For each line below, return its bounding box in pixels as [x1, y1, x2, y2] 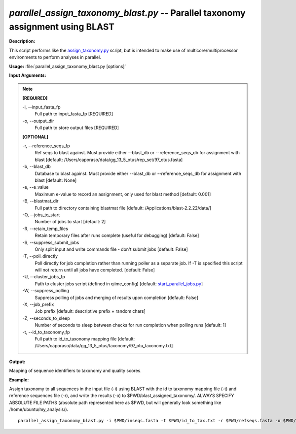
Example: [9, 377, 29, 383]
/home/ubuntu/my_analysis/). [9, 406, 69, 412]
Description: [9, 38, 36, 44]
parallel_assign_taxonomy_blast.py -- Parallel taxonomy [9, 7, 246, 18]
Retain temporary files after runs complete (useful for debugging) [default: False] [35, 233, 199, 238]
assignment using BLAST [9, 21, 114, 32]
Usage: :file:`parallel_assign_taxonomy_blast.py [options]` [9, 63, 126, 69]
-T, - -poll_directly [22, 253, 58, 259]
